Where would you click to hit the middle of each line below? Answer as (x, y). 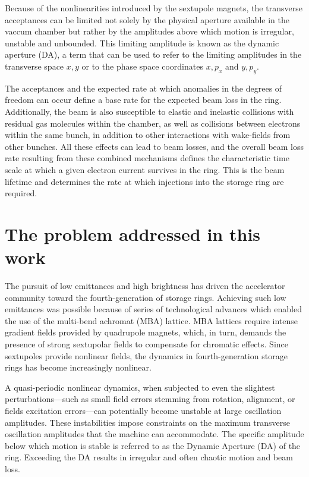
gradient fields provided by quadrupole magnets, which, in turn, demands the (146, 332)
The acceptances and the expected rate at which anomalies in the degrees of (144, 88)
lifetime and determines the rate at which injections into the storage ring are (144, 181)
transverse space (34, 66)
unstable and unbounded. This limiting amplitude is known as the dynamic (142, 43)
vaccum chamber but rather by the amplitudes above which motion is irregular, (149, 31)
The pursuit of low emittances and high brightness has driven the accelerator (145, 286)
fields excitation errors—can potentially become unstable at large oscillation (143, 410)
